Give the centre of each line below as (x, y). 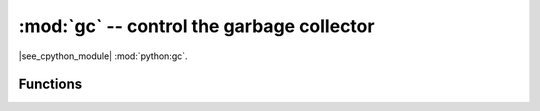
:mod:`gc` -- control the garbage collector (196, 26)
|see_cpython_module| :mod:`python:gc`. (103, 56)
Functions (50, 84)
